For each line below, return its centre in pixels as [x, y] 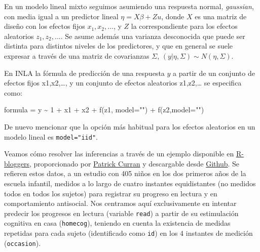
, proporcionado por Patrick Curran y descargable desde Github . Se [134, 163]
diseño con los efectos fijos [45, 26]
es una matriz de [221, 16]
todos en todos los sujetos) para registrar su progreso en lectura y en [111, 193]
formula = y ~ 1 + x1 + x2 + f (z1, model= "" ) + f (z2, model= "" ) [104, 110]
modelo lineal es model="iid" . [51, 136]
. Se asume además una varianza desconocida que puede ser [153, 36]
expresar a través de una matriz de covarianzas [77, 55]
